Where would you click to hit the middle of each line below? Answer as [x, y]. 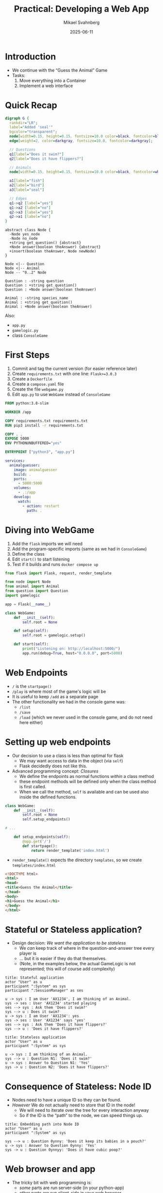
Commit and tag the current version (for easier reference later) [74, 369]
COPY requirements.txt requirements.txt [47, 421]
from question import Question [37, 591]
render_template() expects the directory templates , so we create [77, 860]
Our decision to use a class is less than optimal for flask [68, 756]
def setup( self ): [31, 631]
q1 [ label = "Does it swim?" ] [37, 154]
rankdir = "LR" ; [24, 123]
